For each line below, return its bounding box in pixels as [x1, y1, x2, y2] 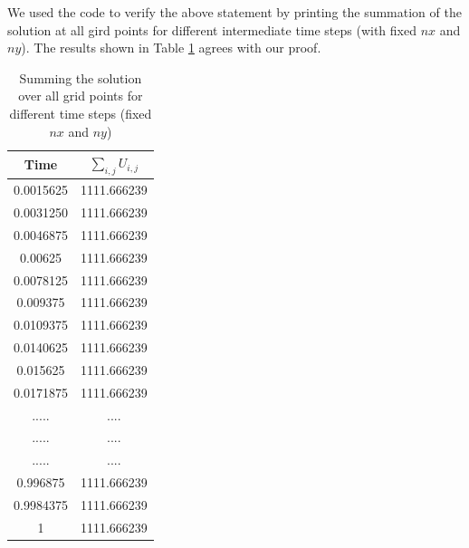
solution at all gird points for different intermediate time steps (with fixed [7, 20, 416, 39]
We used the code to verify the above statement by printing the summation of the [7, 3, 462, 21]
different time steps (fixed [9, 103, 152, 122]
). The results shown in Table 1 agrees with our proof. [21, 38, 321, 57]
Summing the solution [19, 68, 142, 87]
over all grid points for [18, 86, 143, 105]
